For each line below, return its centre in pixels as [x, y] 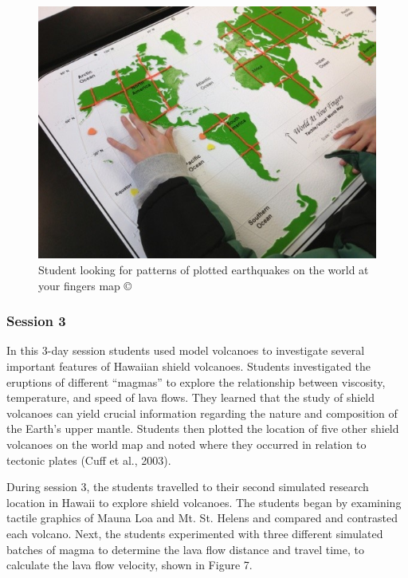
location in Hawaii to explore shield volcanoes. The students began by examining [204, 502]
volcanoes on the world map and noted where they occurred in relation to [186, 444]
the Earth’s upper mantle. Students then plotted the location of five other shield [203, 429]
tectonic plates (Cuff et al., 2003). [89, 460]
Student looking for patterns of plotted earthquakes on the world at [204, 270]
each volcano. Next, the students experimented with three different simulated [195, 534]
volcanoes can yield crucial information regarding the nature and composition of [202, 413]
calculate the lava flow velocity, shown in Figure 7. [129, 565]
